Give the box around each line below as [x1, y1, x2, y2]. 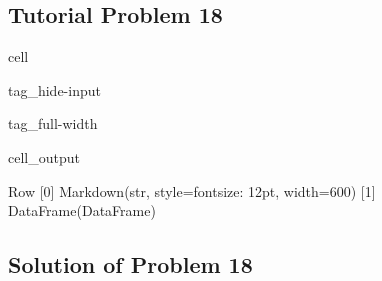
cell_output [8, 146, 80, 167]
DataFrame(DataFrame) [8, 200, 156, 221]
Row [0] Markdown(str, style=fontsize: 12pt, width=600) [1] [8, 180, 376, 201]
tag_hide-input [8, 79, 101, 100]
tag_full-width [8, 113, 98, 134]
